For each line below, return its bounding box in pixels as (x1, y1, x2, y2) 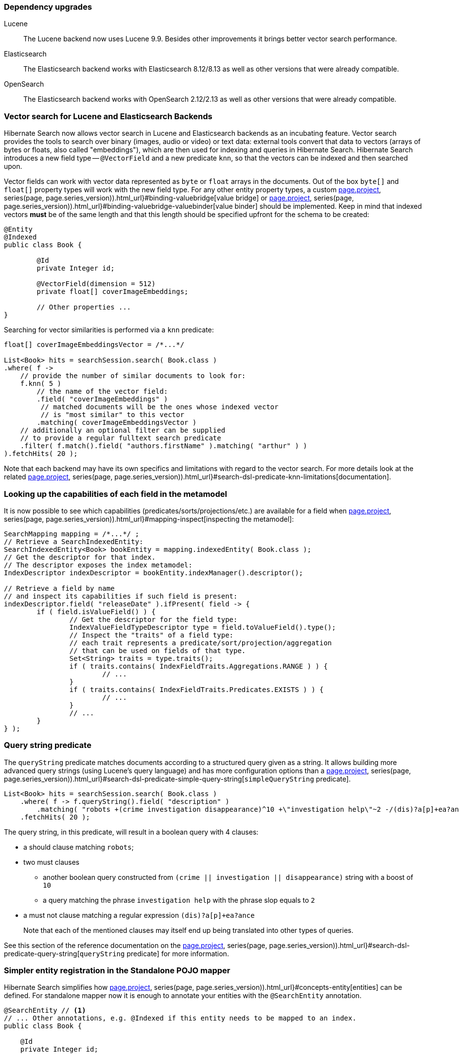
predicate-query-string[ (4, 949, 80, 958)
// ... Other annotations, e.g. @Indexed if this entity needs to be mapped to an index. (4, 1014, 356, 1022)
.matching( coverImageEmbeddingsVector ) (36, 419, 197, 427)
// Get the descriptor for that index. (4, 553, 156, 561)
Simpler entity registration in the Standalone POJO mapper (4, 966, 230, 975)
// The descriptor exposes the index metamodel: (4, 561, 193, 569)
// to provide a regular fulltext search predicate (20, 434, 221, 442)
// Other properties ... (36, 303, 131, 311)
